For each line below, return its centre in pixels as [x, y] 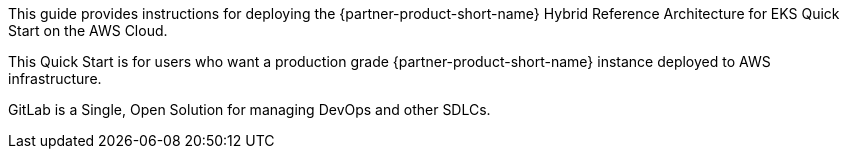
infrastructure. [55, 78]
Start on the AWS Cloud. [88, 30]
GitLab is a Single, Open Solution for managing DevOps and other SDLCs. [249, 109]
